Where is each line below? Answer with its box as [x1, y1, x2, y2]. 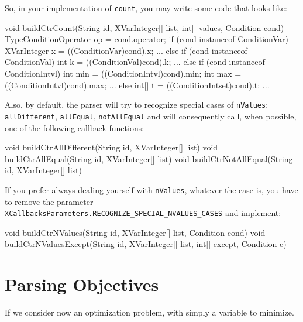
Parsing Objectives [5, 272, 159, 296]
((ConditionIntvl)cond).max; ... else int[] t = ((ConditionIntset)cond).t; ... [5, 78, 270, 91]
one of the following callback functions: [5, 121, 144, 133]
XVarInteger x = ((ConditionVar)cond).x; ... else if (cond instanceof [5, 44, 247, 56]
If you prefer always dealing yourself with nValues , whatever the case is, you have [5, 183, 298, 196]
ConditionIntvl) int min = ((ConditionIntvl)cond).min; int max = [5, 67, 242, 80]
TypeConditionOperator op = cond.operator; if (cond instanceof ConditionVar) [5, 33, 288, 45]
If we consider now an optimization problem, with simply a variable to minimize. [5, 306, 294, 318]
